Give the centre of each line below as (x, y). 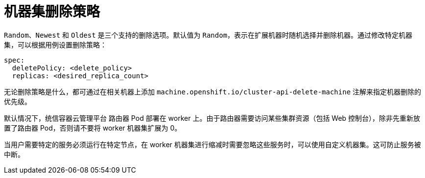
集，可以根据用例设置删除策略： (55, 44)
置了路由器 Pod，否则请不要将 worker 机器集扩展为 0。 (93, 128)
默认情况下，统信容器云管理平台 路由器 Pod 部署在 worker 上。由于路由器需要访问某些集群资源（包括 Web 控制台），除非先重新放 (212, 118)
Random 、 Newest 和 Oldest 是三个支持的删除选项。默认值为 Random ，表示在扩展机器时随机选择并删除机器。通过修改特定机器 (208, 35)
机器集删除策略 (52, 12)
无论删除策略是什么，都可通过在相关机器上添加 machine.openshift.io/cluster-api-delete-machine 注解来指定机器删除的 (213, 91)
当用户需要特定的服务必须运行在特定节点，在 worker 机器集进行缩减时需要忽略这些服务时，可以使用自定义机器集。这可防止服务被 (212, 144)
